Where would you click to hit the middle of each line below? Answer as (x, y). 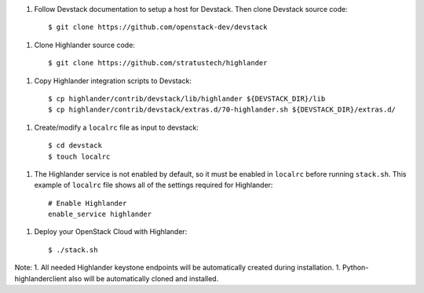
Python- (355, 268)
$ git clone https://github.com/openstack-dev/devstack (158, 27)
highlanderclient (40, 278)
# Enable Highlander (88, 203)
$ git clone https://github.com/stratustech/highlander (158, 63)
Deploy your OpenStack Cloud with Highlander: (111, 232)
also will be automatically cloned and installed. (143, 278)
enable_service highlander (100, 214)
